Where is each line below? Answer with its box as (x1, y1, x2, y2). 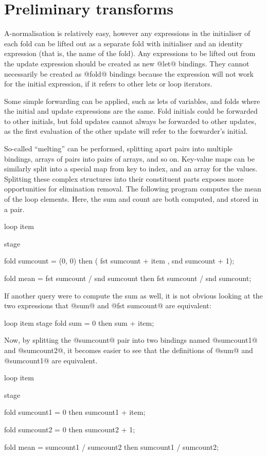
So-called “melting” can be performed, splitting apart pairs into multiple (4, 143, 233, 154)
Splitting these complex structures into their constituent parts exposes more (4, 173, 244, 184)
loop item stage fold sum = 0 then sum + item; (4, 317, 154, 328)
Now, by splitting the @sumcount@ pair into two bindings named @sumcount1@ (4, 335, 258, 345)
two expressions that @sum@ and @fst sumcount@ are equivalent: (4, 300, 211, 311)
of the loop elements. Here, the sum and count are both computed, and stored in (4, 194, 259, 204)
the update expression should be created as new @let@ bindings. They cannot (4, 58, 250, 68)
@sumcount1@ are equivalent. (4, 355, 98, 365)
